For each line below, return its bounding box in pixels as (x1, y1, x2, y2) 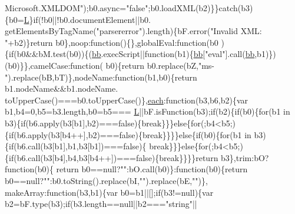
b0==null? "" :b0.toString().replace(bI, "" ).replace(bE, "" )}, (5, 174, 208, 186)
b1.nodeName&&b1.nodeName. (5, 82, 118, 95)
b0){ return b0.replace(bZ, (105, 59, 198, 71)
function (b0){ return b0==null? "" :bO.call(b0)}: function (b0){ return (5, 163, 248, 175)
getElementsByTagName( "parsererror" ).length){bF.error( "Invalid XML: (5, 25, 262, 37)
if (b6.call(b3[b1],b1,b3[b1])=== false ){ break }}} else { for (9, 140, 208, 152)
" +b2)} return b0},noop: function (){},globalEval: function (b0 (5, 36, 218, 48)
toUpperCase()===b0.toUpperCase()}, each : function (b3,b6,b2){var (5, 93, 248, 106)
